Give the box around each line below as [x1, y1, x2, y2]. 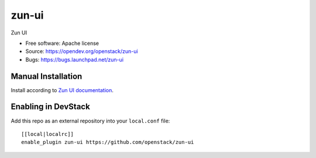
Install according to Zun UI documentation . [11, 86, 114, 93]
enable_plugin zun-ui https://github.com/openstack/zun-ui [21, 139, 194, 146]
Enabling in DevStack [11, 102, 90, 112]
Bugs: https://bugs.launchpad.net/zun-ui [25, 56, 124, 63]
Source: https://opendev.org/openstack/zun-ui [25, 48, 138, 55]
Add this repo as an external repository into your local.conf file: [11, 117, 170, 124]
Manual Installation [11, 71, 83, 81]
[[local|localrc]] [21, 131, 74, 137]
